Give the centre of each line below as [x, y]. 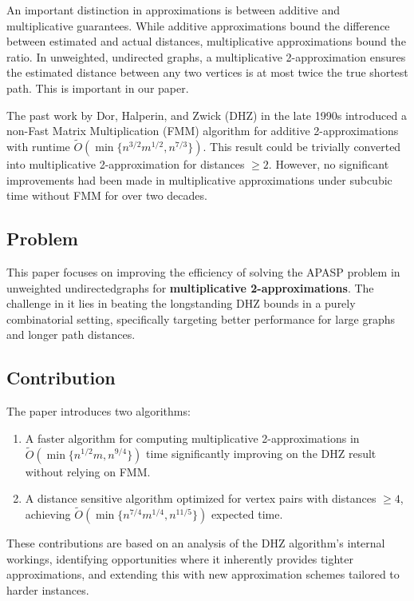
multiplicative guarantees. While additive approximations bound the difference [198, 25]
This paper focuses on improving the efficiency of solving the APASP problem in [203, 271]
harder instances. [48, 589]
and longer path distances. [71, 334]
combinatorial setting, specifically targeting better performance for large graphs [201, 318]
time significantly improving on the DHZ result [261, 454]
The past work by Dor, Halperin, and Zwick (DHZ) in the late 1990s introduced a [207, 115]
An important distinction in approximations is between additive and [173, 10]
